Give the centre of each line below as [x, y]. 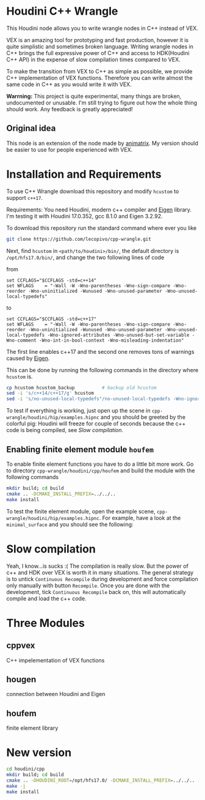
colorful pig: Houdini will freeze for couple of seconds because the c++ [96, 424]
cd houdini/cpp [26, 769]
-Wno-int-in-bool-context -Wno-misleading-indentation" [111, 340]
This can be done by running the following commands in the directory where [103, 370]
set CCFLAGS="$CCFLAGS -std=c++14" [52, 280]
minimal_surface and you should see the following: [70, 524]
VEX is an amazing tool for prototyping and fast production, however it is [98, 40]
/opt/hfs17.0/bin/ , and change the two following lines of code [85, 257]
